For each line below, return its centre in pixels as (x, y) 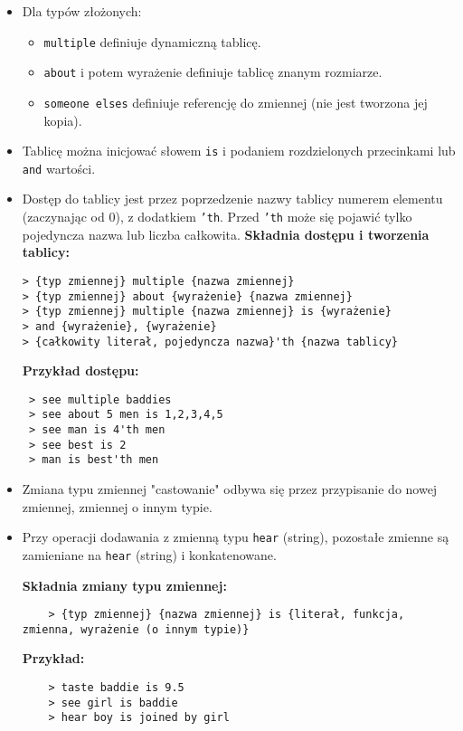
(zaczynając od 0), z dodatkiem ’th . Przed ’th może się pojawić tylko (217, 217)
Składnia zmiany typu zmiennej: (124, 585)
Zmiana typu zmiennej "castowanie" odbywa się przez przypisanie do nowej (230, 489)
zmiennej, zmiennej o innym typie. (117, 506)
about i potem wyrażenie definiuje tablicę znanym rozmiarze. (213, 72)
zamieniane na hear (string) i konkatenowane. (149, 554)
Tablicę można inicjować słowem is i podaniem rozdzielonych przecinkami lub (239, 151)
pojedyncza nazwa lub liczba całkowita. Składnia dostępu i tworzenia (226, 234)
